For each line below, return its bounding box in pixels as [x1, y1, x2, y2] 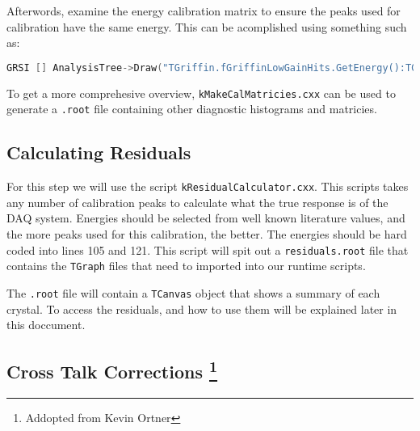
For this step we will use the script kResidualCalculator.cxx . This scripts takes [6, 178, 409, 195]
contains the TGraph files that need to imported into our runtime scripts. [6, 257, 366, 274]
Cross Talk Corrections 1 [6, 356, 218, 384]
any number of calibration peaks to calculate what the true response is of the [6, 193, 388, 210]
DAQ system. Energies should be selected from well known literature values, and [6, 209, 405, 226]
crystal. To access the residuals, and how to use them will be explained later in [6, 300, 397, 317]
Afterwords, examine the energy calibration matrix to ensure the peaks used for [6, 2, 401, 19]
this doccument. [6, 316, 86, 333]
